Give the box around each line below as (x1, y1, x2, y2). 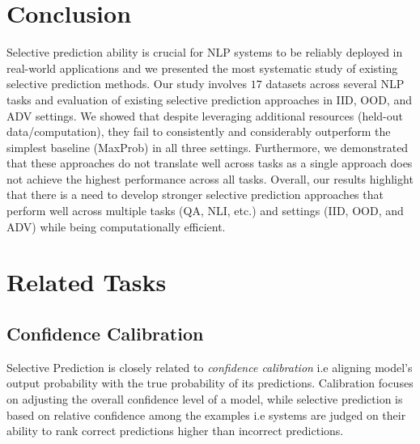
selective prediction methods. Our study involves (6, 75, 248, 92)
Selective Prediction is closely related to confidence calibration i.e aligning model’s (6, 358, 413, 375)
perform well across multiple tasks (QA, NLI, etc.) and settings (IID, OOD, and (6, 202, 404, 219)
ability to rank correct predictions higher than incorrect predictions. (6, 422, 344, 439)
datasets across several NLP (265, 75, 405, 92)
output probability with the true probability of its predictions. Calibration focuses (6, 374, 414, 391)
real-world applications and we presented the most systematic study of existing (6, 59, 398, 76)
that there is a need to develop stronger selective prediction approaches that (6, 186, 384, 203)
